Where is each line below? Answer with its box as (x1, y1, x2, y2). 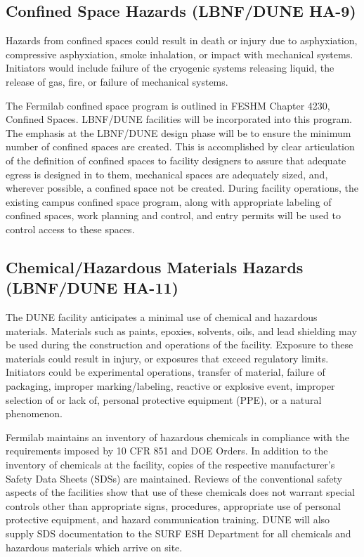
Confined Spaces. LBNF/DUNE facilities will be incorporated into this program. (6, 112, 352, 126)
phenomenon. (6, 406, 63, 421)
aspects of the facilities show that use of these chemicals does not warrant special (6, 485, 355, 499)
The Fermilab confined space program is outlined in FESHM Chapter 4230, (6, 98, 330, 112)
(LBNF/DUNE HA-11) (6, 277, 178, 299)
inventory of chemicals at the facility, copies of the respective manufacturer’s (6, 457, 335, 472)
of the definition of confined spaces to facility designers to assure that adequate (6, 152, 346, 167)
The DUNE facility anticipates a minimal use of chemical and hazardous (6, 310, 318, 325)
